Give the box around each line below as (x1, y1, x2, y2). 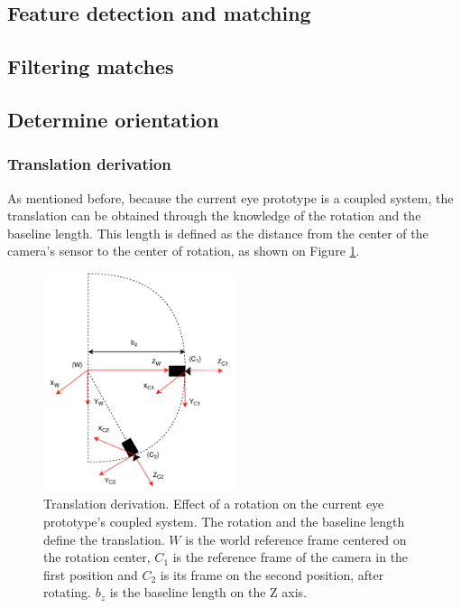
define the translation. (43, 529, 165, 548)
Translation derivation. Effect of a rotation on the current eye (43, 494, 384, 513)
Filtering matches (7, 52, 174, 80)
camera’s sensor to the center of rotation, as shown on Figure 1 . (7, 241, 360, 260)
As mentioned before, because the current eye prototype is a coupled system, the (7, 188, 454, 207)
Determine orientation (7, 105, 219, 133)
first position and (43, 565, 138, 584)
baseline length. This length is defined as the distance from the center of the (7, 223, 429, 242)
